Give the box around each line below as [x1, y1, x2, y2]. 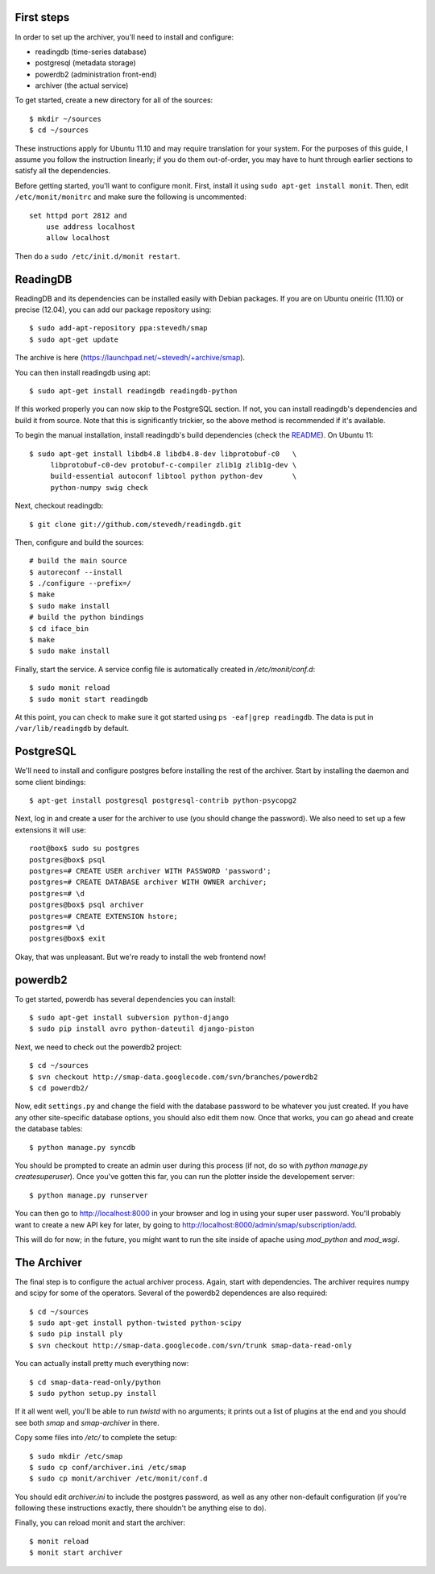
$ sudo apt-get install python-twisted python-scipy [29, 1319, 242, 1327]
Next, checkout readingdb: [14, 500, 104, 511]
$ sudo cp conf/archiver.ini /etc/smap [29, 1463, 187, 1472]
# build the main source [29, 556, 127, 566]
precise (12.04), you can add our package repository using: [14, 305, 212, 314]
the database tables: [14, 1124, 84, 1134]
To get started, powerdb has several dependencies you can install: [14, 994, 236, 1003]
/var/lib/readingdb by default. [14, 724, 129, 733]
